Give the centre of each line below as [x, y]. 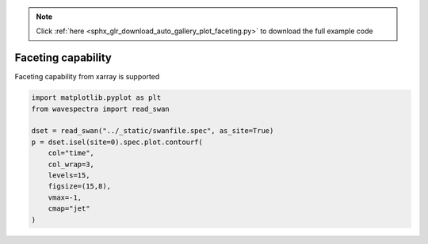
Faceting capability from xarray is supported [87, 77]
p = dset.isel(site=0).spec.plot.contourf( [117, 142]
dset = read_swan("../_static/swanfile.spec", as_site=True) [153, 131]
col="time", [71, 153]
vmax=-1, [65, 197]
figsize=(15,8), [79, 187]
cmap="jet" [69, 209]
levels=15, [69, 175]
